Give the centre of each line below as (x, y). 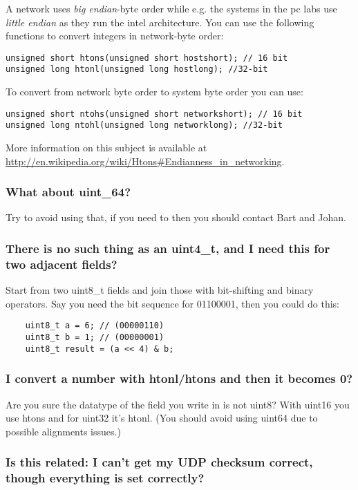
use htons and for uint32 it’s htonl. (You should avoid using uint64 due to (162, 418)
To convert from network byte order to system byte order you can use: (154, 92)
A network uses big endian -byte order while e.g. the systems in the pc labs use (171, 8)
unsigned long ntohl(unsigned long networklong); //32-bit (144, 125)
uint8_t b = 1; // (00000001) (95, 337)
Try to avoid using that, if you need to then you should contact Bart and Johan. (176, 217)
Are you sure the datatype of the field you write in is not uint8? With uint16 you (178, 404)
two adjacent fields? (62, 264)
